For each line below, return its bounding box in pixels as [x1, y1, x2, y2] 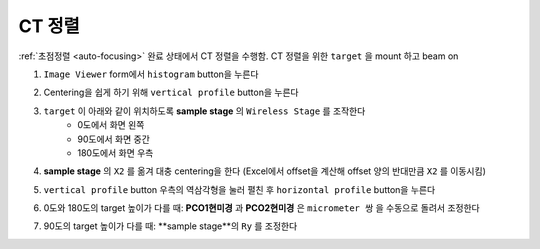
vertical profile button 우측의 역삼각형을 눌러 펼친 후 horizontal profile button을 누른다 [43, 183, 436, 195]
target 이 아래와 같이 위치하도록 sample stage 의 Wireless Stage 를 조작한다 [43, 105, 366, 117]
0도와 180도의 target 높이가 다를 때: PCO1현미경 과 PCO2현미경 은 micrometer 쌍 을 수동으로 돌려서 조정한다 [43, 202, 480, 214]
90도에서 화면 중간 [77, 133, 150, 145]
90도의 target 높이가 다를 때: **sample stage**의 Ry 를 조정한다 [43, 220, 298, 232]
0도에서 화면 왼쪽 [77, 119, 145, 131]
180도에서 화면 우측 [77, 146, 154, 159]
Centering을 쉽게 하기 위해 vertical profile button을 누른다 [43, 86, 299, 99]
